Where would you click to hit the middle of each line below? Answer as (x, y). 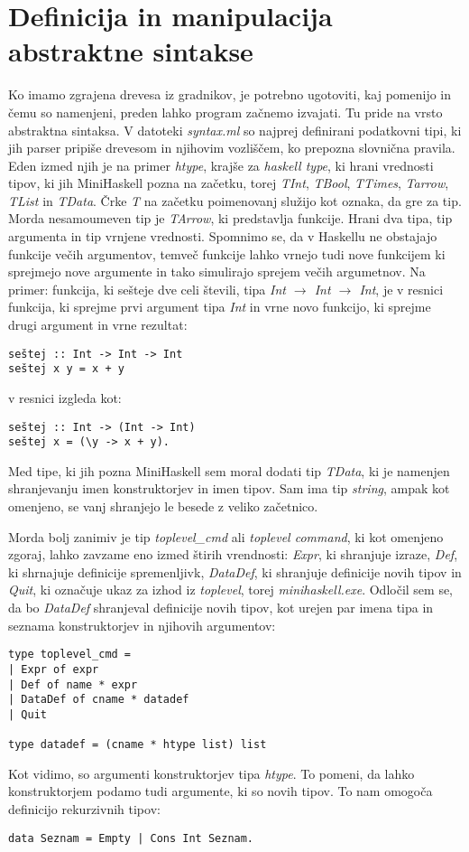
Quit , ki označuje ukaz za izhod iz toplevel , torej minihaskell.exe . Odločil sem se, (231, 590)
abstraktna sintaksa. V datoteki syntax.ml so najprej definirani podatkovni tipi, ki (235, 130)
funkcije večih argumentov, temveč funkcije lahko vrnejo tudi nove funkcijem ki (227, 253)
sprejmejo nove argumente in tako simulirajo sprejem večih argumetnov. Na (217, 272)
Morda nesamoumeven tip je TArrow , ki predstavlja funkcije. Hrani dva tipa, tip (230, 218)
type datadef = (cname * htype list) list (138, 745)
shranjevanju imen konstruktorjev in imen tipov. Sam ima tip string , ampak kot (229, 488)
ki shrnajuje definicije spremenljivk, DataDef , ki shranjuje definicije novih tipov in (235, 571)
